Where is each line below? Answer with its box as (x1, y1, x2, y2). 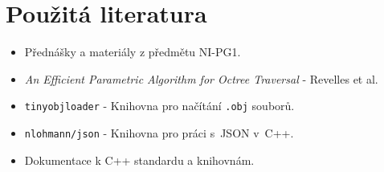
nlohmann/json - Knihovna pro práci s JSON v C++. (24, 124, 294, 141)
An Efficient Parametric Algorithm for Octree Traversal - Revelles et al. (24, 70, 378, 87)
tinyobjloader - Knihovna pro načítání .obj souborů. (24, 97, 295, 114)
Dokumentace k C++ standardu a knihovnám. (24, 151, 255, 168)
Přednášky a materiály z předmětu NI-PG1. (24, 43, 241, 60)
